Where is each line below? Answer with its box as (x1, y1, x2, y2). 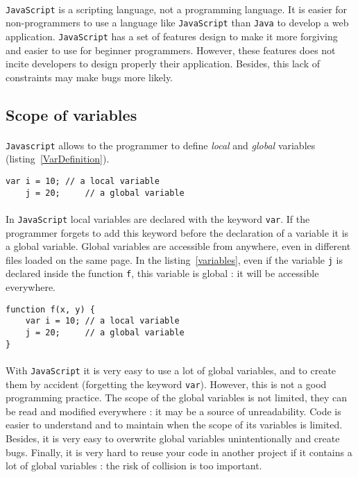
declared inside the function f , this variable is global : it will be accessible (6, 266, 319, 281)
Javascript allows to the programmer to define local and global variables (6, 137, 316, 152)
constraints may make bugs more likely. (6, 69, 173, 84)
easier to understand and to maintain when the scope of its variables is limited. (6, 417, 343, 432)
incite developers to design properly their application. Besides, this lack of (6, 56, 321, 71)
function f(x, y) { (6, 304, 95, 315)
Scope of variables (6, 103, 137, 125)
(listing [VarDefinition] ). (6, 151, 110, 166)
